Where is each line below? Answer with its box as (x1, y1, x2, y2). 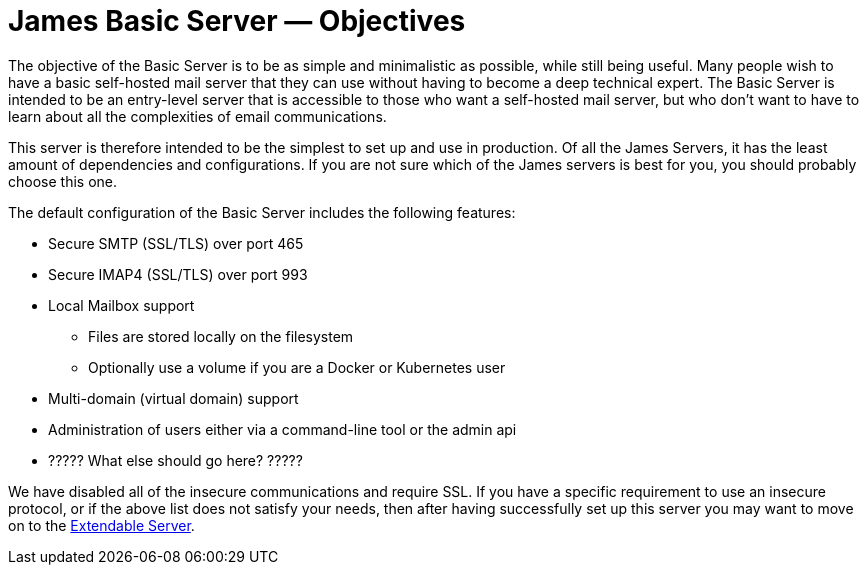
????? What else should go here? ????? (48, 451, 303, 469)
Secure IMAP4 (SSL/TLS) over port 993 (48, 265, 308, 283)
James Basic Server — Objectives (8, 4, 466, 38)
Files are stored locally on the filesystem (88, 327, 354, 345)
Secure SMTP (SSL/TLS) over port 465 (48, 234, 304, 252)
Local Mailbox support (48, 296, 195, 314)
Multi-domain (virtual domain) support (48, 389, 299, 407)
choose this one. (8, 172, 117, 190)
